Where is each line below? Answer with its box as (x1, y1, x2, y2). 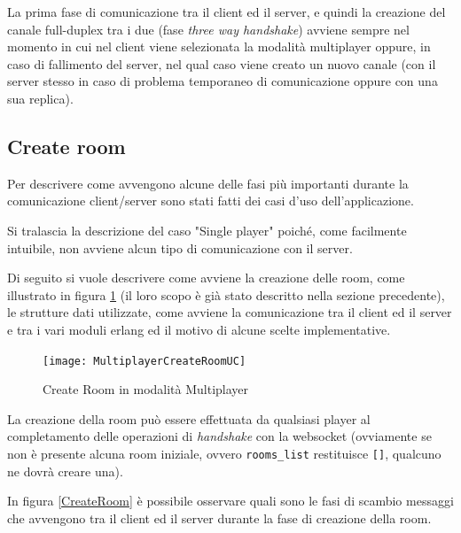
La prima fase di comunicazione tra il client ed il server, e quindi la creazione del (7, 3, 446, 20)
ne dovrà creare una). (7, 461, 123, 480)
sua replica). (7, 89, 74, 107)
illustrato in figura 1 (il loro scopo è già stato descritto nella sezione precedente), (7, 285, 445, 304)
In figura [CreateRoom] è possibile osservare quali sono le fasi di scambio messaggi (7, 491, 454, 510)
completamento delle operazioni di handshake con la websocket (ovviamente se (7, 427, 432, 445)
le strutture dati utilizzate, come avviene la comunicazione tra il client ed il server (7, 303, 452, 321)
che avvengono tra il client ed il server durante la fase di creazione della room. (7, 508, 432, 527)
